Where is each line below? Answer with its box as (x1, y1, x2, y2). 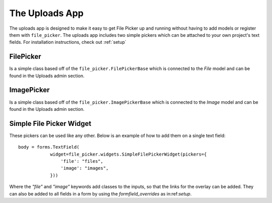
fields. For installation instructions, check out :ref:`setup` (9, 39, 127, 45)
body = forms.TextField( (18, 144, 80, 150)
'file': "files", (60, 159, 103, 164)
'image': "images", (60, 165, 109, 171)
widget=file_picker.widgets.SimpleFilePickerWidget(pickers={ (50, 151, 207, 157)
